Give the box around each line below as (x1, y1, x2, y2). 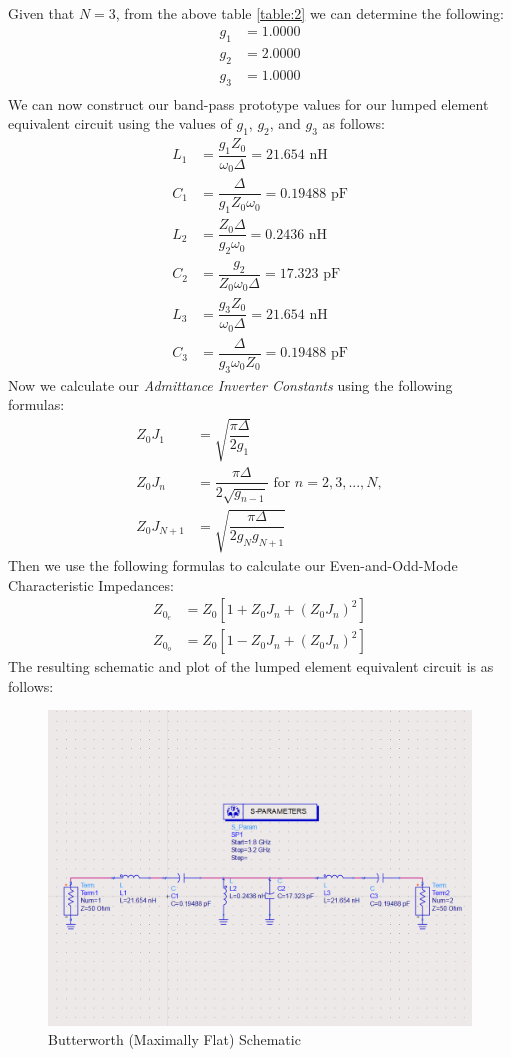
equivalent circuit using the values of (8, 113, 232, 134)
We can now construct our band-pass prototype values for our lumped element (8, 93, 489, 114)
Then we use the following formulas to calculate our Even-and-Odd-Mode (8, 554, 458, 575)
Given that (8, 2, 75, 23)
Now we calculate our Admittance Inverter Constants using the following (8, 374, 453, 395)
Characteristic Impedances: (8, 574, 174, 595)
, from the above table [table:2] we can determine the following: (115, 2, 504, 23)
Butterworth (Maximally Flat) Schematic (48, 1029, 301, 1050)
